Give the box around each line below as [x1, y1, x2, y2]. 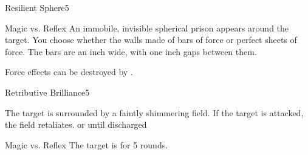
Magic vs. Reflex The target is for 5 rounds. [5, 138, 168, 151]
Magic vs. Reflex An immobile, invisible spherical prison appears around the [5, 21, 289, 34]
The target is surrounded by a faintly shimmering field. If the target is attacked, [5, 106, 304, 119]
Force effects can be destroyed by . [5, 65, 133, 78]
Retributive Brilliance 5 [5, 85, 90, 98]
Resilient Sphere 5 [5, 1, 69, 13]
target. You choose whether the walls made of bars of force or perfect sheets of [5, 33, 297, 46]
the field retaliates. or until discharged [5, 118, 147, 131]
